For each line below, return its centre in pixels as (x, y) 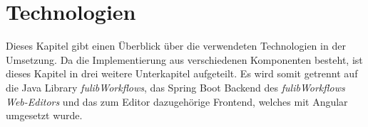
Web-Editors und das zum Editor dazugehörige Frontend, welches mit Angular (177, 101)
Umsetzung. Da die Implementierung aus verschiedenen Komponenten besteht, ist (184, 59)
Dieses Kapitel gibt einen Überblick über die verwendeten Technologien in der (176, 46)
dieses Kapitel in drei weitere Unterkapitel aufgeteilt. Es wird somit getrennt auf (182, 73)
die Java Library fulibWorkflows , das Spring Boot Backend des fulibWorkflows (175, 87)
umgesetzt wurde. (44, 115)
